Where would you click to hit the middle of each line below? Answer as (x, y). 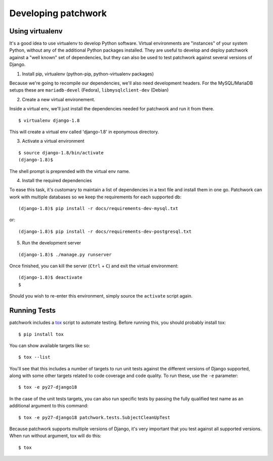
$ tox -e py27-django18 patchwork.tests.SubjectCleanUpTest (94, 417)
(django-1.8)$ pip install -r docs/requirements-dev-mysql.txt (98, 208)
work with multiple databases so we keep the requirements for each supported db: (95, 197)
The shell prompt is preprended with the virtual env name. (70, 171)
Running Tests (32, 310)
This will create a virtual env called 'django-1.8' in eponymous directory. (84, 132)
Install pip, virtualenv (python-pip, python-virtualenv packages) (88, 74)
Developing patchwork (58, 13)
